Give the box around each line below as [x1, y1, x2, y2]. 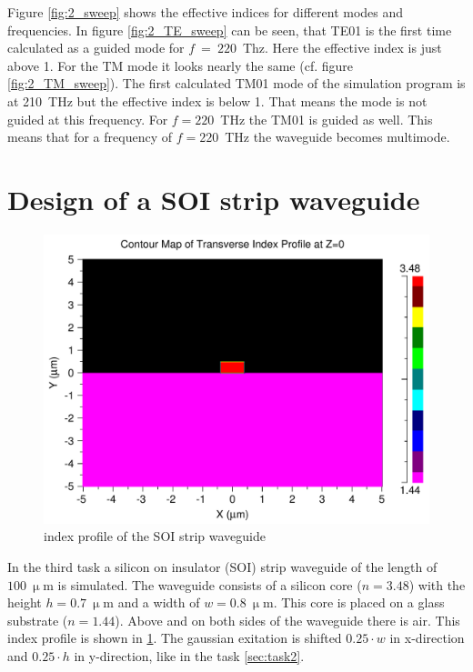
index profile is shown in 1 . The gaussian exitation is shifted [7, 628, 342, 647]
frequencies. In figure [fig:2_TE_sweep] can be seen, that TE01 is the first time [7, 20, 452, 39]
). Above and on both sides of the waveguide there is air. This [115, 610, 460, 629]
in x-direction [389, 628, 465, 647]
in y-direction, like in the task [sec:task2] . [74, 647, 305, 666]
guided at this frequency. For [7, 109, 168, 128]
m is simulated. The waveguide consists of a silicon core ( [43, 575, 362, 594]
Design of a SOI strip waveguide [7, 180, 420, 217]
